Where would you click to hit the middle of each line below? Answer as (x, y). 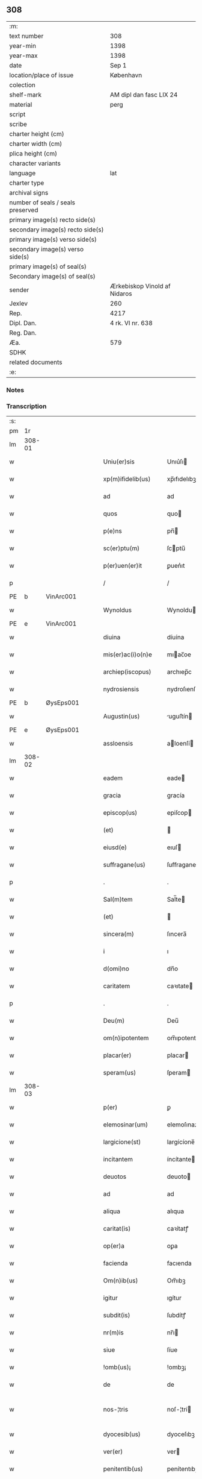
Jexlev (19, 303)
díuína (176, 637)
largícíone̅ (181, 1142)
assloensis (118, 744)
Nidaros (121, 294)
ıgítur (174, 1298)
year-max (23, 55)
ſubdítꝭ (176, 1315)
